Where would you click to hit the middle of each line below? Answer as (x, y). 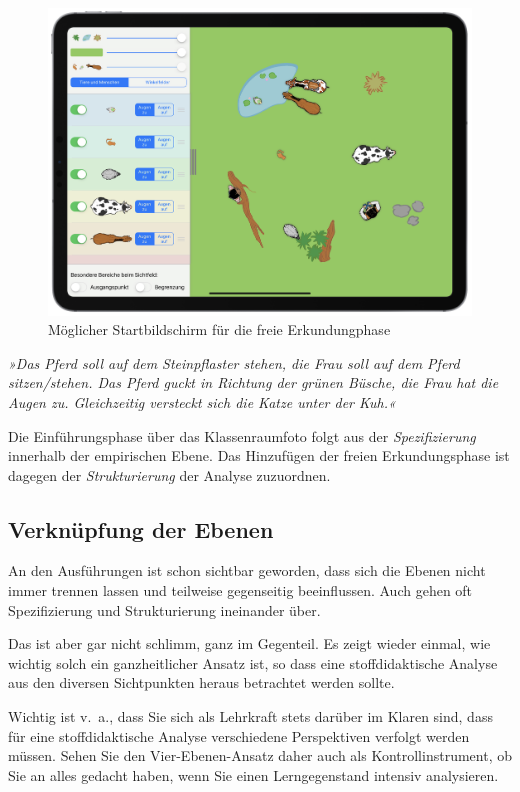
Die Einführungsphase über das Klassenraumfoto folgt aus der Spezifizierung (242, 435)
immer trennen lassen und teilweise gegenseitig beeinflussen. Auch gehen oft (240, 590)
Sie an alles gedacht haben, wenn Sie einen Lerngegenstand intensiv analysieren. (253, 774)
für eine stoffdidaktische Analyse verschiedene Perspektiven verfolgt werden (239, 735)
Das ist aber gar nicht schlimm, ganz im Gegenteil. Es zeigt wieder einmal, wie (249, 643)
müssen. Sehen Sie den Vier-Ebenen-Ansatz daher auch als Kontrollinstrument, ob (260, 755)
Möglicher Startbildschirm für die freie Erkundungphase (219, 329)
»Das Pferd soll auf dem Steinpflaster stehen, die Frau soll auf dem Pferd (234, 362)
